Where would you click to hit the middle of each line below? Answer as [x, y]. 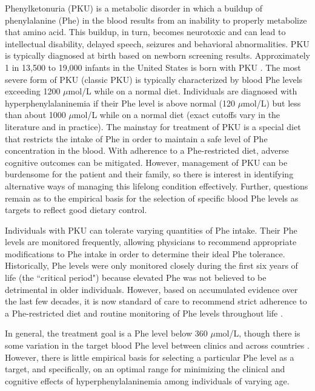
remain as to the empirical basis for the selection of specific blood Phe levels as [152, 198]
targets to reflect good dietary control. [76, 210]
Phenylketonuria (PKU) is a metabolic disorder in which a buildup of [134, 8]
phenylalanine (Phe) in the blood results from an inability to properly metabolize [156, 20]
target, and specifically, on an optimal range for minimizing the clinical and [145, 369]
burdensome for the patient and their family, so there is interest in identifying [149, 174]
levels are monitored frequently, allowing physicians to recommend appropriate [151, 242]
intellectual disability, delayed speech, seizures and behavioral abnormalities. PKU [157, 43]
